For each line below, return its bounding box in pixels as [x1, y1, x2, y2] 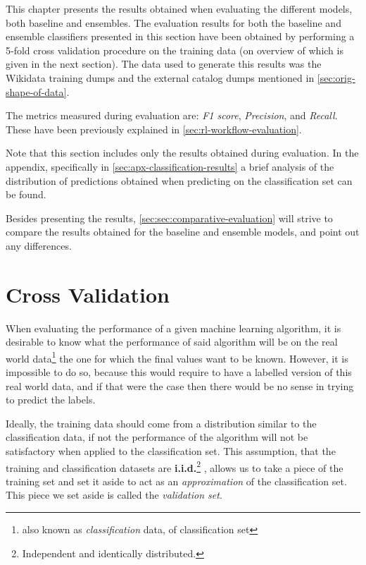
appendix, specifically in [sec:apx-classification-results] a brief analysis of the [6, 159, 334, 174]
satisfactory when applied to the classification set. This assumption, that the [6, 444, 336, 458]
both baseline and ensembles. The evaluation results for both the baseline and [6, 15, 341, 30]
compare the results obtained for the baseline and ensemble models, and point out [6, 224, 360, 239]
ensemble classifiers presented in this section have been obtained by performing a [6, 29, 355, 44]
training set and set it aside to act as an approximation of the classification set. [6, 473, 347, 488]
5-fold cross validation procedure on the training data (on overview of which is [6, 42, 343, 57]
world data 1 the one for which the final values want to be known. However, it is [6, 348, 348, 365]
